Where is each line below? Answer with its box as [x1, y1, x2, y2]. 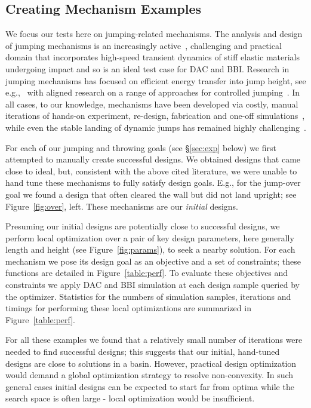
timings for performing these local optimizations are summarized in [5, 302, 251, 314]
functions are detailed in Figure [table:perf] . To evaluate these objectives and [5, 266, 288, 279]
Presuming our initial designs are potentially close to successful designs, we [5, 220, 280, 232]
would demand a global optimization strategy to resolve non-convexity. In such [5, 369, 294, 381]
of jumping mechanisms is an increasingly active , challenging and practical [5, 39, 282, 51]
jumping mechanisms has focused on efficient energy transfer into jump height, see [5, 74, 306, 87]
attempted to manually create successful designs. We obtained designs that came [5, 153, 301, 165]
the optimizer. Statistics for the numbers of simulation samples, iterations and [5, 290, 291, 302]
